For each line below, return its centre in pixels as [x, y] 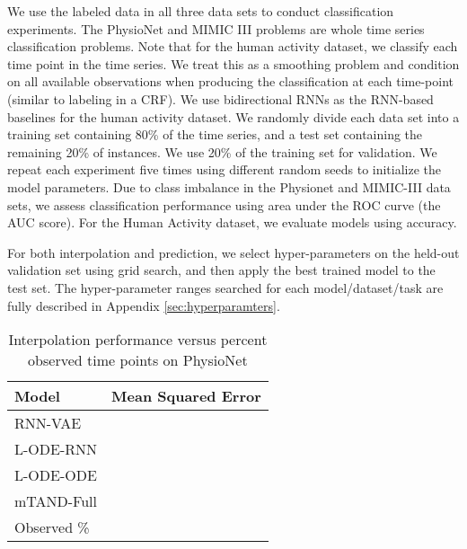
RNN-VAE [48, 423]
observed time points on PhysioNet [138, 360]
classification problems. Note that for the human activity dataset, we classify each [233, 46]
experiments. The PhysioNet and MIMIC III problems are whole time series [216, 28]
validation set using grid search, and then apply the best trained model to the [221, 270]
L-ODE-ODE [56, 475]
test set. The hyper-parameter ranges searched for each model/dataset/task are [225, 287]
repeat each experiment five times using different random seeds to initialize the [225, 169]
